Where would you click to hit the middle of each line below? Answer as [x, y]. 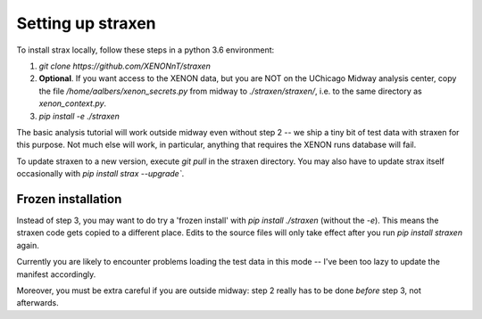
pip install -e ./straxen [79, 116]
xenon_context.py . [73, 103]
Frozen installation [69, 199]
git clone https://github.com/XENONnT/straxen [125, 66]
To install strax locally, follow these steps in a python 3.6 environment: [145, 50]
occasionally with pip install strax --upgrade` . [100, 174]
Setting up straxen [86, 23]
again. [28, 245]
